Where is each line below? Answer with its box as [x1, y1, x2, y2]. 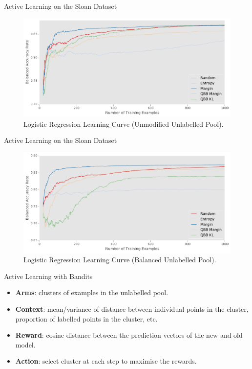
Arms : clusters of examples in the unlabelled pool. [15, 287, 168, 298]
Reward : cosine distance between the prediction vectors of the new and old [15, 330, 243, 340]
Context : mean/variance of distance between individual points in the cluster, [15, 303, 249, 314]
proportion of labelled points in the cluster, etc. [15, 313, 158, 323]
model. [15, 339, 36, 349]
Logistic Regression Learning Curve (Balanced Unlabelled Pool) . [23, 254, 216, 265]
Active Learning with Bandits [4, 271, 93, 281]
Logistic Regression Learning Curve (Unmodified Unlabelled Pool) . [23, 118, 224, 129]
